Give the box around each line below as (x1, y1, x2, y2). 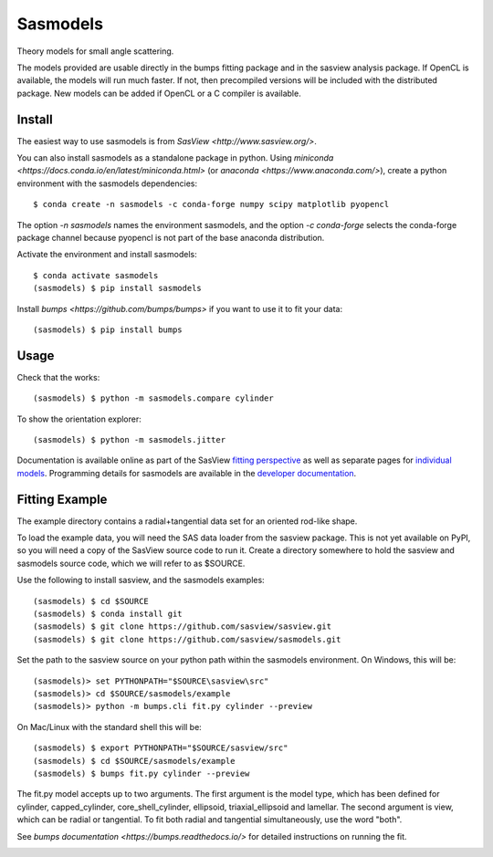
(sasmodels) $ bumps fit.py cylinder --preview (33, 768, 250, 779)
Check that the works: (16, 371, 100, 382)
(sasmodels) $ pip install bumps (33, 324, 183, 335)
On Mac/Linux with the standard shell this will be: (16, 721, 203, 732)
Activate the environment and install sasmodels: (16, 249, 197, 260)
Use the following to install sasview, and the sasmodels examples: (16, 575, 265, 586)
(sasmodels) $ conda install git (33, 609, 183, 620)
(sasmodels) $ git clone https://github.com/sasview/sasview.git (33, 622, 332, 632)
